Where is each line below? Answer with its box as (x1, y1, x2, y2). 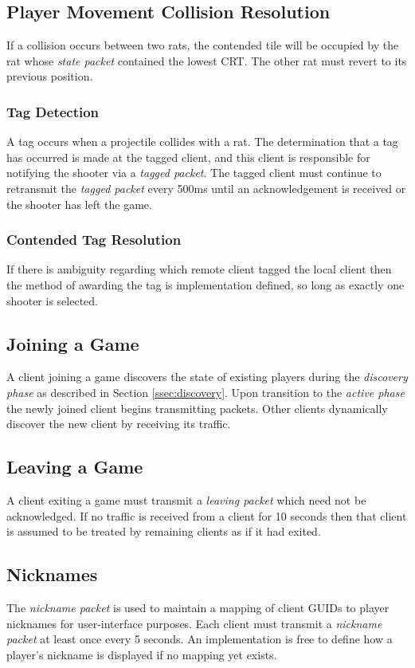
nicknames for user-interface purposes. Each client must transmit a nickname (6, 615, 382, 631)
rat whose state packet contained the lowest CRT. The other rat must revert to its (6, 52, 407, 69)
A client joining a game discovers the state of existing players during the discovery (6, 368, 408, 385)
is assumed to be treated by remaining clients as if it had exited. (6, 523, 321, 540)
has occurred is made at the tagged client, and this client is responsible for (6, 148, 370, 165)
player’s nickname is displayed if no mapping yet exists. (6, 646, 277, 662)
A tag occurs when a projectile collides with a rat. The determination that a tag (6, 133, 398, 150)
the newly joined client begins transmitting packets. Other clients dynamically (6, 399, 388, 416)
